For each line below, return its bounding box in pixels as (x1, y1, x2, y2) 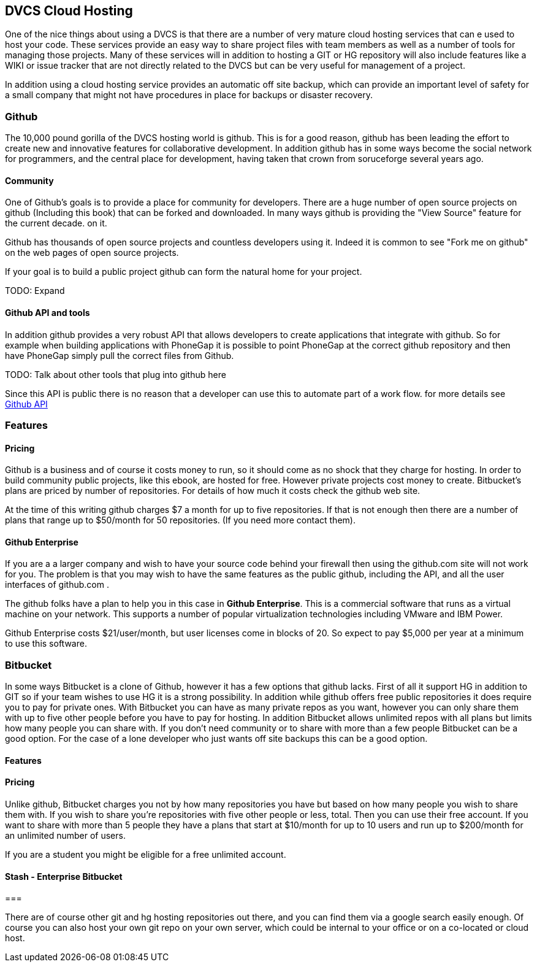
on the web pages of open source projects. (5, 247, 179, 258)
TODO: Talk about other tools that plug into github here (5, 369, 226, 380)
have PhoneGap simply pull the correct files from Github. (5, 350, 234, 361)
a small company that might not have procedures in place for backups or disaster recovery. (5, 90, 373, 101)
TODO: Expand (5, 285, 65, 296)
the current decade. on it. (5, 218, 107, 229)
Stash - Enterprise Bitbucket (5, 871, 123, 882)
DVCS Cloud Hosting (5, 3, 133, 18)
